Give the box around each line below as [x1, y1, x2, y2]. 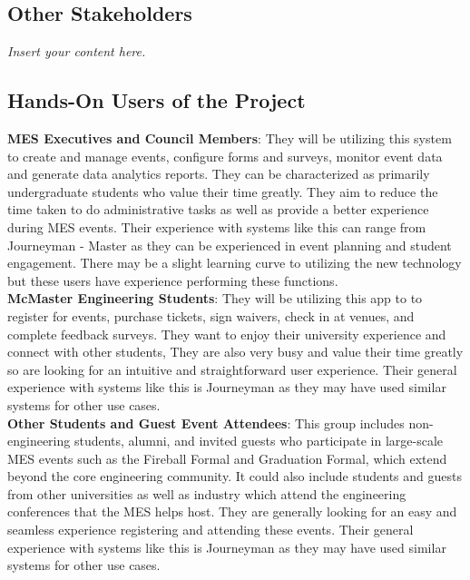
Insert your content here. [7, 42, 146, 61]
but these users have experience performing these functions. [7, 270, 338, 290]
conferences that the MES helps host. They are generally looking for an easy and [7, 502, 457, 521]
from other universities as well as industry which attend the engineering [7, 484, 406, 503]
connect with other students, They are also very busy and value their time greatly [7, 342, 464, 361]
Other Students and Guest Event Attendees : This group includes [7, 413, 405, 432]
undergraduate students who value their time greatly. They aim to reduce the [7, 182, 438, 201]
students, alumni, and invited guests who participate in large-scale [73, 431, 444, 450]
